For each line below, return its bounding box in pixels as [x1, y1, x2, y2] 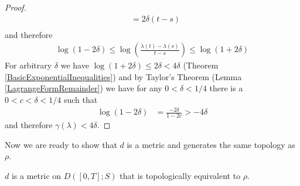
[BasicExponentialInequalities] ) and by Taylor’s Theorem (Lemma [5, 70, 242, 82]
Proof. [5, 1, 26, 13]
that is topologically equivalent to [120, 169, 241, 181]
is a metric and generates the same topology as [127, 138, 295, 150]
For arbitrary [5, 59, 52, 71]
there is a [209, 82, 243, 94]
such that [63, 94, 98, 106]
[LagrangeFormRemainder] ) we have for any [5, 82, 162, 94]
